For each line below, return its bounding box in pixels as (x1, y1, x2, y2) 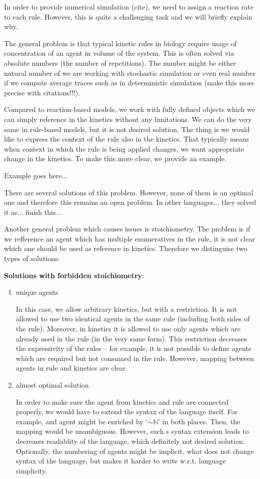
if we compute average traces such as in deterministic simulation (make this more (4, 77, 254, 88)
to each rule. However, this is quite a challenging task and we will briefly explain (4, 11, 252, 22)
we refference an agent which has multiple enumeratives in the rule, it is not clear (4, 233, 255, 244)
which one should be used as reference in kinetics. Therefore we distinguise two (4, 243, 247, 254)
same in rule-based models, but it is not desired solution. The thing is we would (4, 124, 250, 134)
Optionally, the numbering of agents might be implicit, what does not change (16, 445, 254, 456)
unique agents (16, 287, 58, 297)
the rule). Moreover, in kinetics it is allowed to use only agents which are (16, 323, 240, 334)
